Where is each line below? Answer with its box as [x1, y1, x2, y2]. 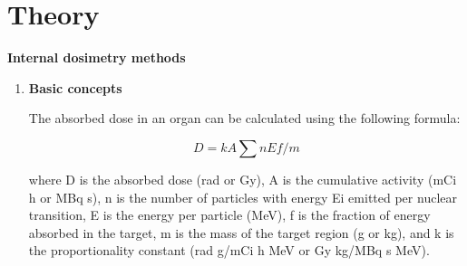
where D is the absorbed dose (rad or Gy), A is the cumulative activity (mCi [28, 169, 457, 188]
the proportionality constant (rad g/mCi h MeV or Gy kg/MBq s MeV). [28, 241, 430, 260]
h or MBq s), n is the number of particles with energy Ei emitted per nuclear [28, 187, 457, 206]
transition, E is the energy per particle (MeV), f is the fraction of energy [28, 205, 431, 224]
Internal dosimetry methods [7, 48, 186, 67]
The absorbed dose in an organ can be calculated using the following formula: [28, 109, 461, 128]
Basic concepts [28, 78, 122, 97]
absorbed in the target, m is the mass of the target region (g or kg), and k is [28, 223, 454, 242]
